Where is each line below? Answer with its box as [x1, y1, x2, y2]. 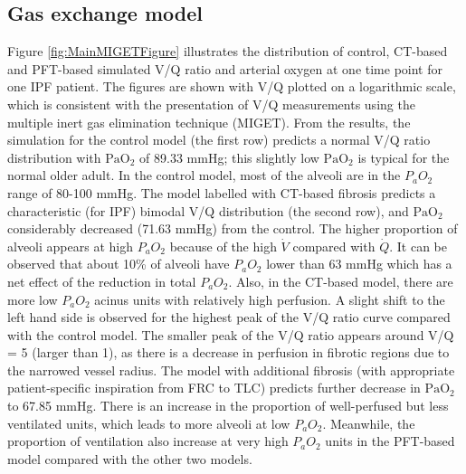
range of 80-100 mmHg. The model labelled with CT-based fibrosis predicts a [7, 183, 436, 202]
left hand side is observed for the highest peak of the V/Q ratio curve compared [7, 308, 451, 327]
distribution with [7, 147, 101, 166]
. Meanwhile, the [322, 413, 415, 432]
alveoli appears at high [7, 236, 133, 255]
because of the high [169, 236, 277, 255]
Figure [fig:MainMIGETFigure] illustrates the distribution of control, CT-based [7, 42, 448, 61]
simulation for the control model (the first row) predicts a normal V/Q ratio [7, 130, 431, 149]
